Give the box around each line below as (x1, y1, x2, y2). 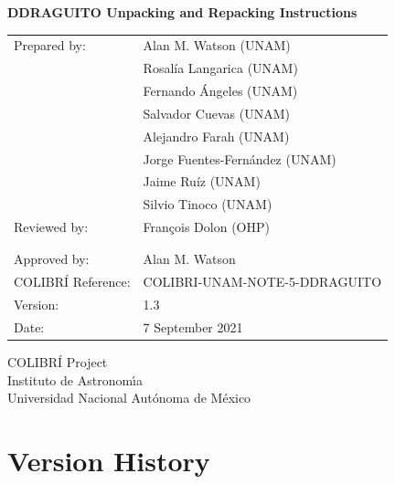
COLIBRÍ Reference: (14, 272, 131, 291)
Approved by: (14, 249, 90, 268)
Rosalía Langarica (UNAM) (143, 58, 298, 78)
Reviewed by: (14, 217, 89, 237)
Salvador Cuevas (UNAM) (143, 103, 290, 122)
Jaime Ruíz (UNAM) (143, 172, 261, 191)
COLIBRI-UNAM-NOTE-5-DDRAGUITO (143, 272, 382, 291)
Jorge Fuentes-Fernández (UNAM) (143, 149, 336, 168)
